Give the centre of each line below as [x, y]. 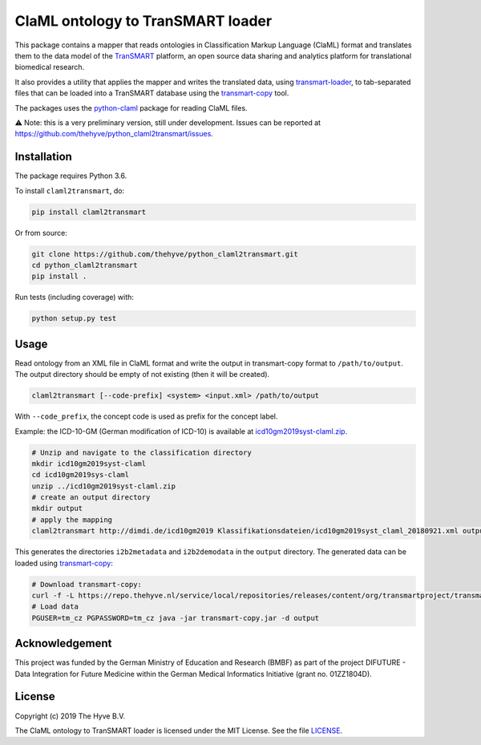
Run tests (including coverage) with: [74, 298]
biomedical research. [50, 67]
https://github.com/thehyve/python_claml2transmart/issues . [114, 134]
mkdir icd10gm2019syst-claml [89, 464]
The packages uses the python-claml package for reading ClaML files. [131, 107]
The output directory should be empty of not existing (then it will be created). [142, 375]
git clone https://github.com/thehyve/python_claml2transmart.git [165, 254]
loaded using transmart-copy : [64, 563]
